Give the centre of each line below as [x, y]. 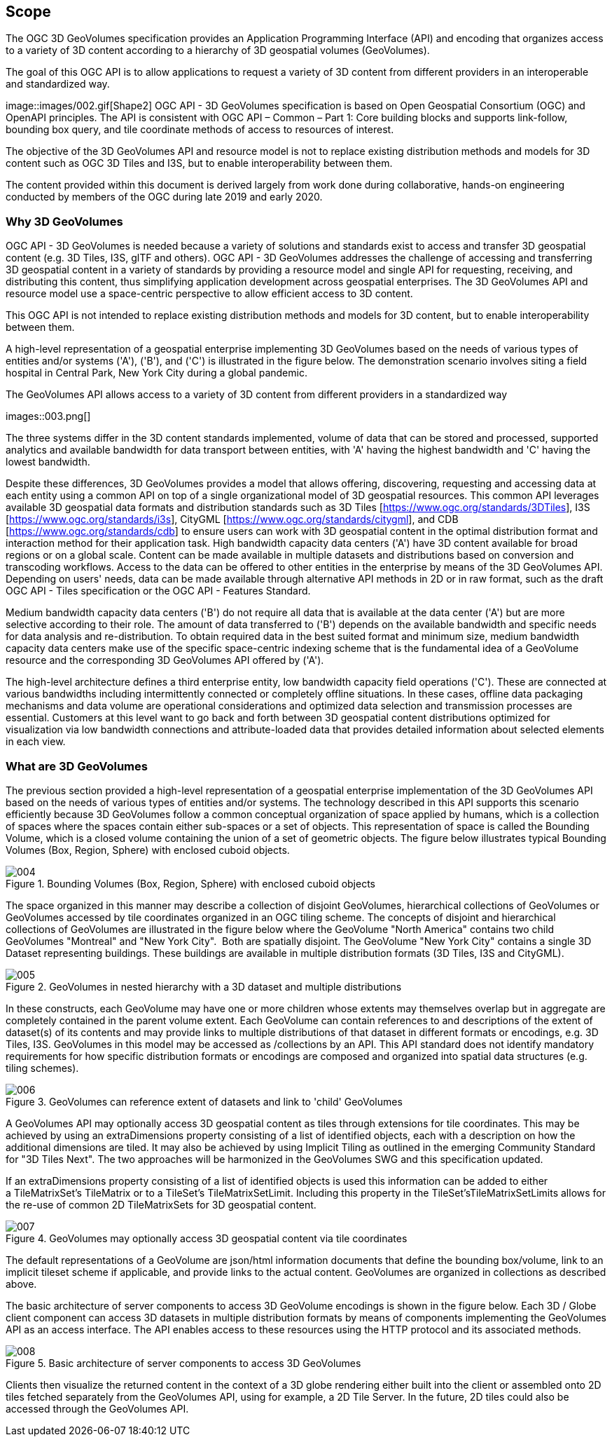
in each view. [36, 742]
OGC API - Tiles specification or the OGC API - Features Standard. [158, 591]
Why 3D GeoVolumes [64, 221]
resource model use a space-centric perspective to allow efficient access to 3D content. [209, 294]
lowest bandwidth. [48, 462]
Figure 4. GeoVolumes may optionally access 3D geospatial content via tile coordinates [207, 1238]
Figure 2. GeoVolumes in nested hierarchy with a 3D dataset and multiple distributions [204, 986]
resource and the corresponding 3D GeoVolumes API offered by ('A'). [165, 660]
